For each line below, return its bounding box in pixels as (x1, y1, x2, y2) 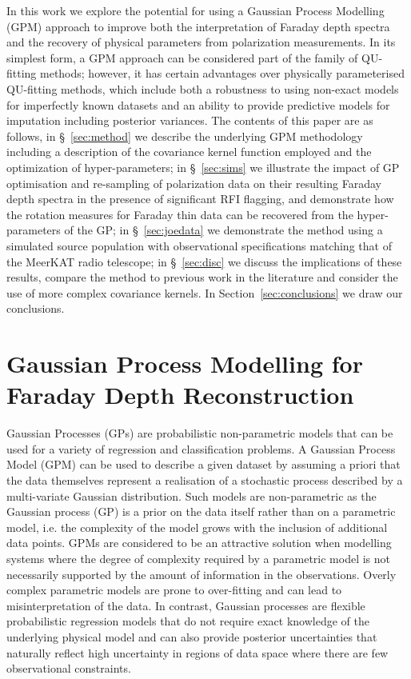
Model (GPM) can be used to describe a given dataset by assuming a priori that (6, 456, 401, 473)
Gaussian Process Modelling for (6, 347, 363, 380)
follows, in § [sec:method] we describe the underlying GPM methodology (6, 127, 363, 144)
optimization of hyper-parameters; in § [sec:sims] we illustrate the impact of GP (6, 158, 400, 175)
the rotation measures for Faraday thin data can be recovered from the (6, 206, 353, 222)
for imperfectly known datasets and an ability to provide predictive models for (6, 96, 390, 113)
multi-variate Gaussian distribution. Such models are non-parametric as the (6, 487, 377, 504)
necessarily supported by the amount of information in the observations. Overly (6, 565, 397, 582)
